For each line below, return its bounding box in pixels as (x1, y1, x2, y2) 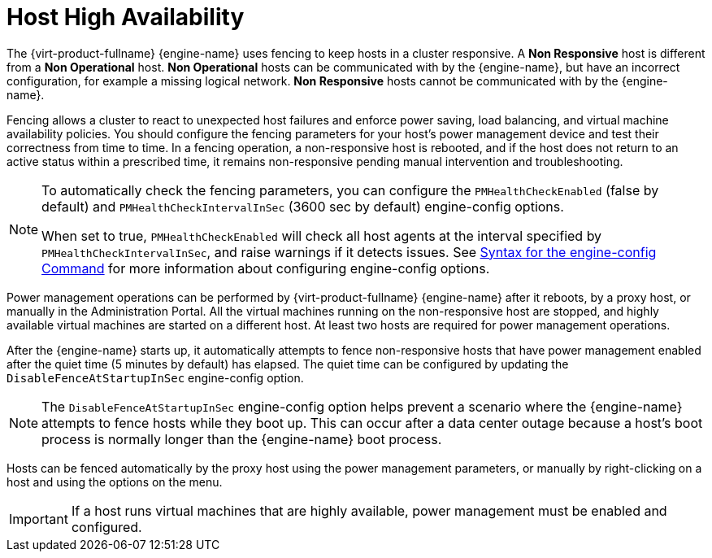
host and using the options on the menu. (7, 474, 223, 489)
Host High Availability (7, 3, 245, 31)
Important (9, 510, 68, 527)
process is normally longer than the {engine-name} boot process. (41, 430, 442, 447)
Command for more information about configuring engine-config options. (41, 259, 490, 277)
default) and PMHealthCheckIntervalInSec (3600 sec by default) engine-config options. (41, 198, 564, 215)
